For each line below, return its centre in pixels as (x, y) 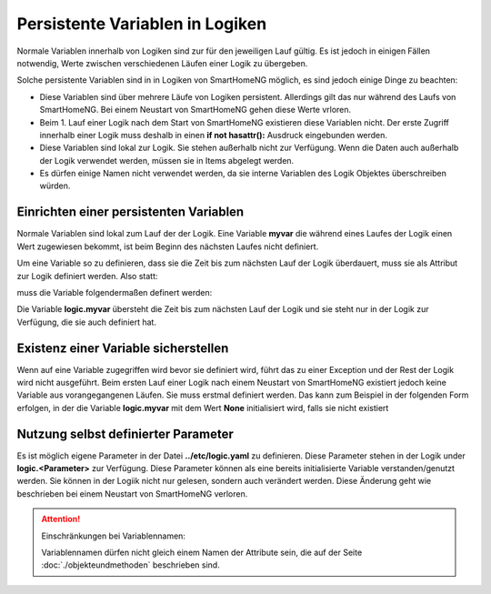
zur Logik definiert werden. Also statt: (87, 276)
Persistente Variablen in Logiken (142, 24)
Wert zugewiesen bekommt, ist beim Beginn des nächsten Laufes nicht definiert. (168, 247)
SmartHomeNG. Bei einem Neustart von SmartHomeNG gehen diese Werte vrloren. (195, 110)
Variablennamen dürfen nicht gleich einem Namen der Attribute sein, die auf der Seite (202, 553)
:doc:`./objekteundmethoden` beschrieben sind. (130, 565)
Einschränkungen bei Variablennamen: (114, 536)
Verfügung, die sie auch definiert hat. (86, 322)
